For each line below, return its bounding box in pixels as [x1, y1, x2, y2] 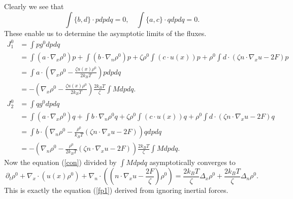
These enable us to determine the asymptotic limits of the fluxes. [4, 27, 207, 38]
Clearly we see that [4, 1, 64, 11]
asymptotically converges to [149, 157, 236, 168]
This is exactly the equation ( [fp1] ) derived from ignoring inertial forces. [4, 185, 229, 195]
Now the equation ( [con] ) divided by [4, 157, 117, 168]
